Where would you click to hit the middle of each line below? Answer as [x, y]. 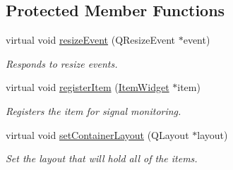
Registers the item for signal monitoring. [94, 110]
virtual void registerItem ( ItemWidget [88, 87]
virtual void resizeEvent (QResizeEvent [90, 40]
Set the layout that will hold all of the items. [102, 158]
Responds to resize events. [62, 63]
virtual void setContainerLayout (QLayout [97, 134]
